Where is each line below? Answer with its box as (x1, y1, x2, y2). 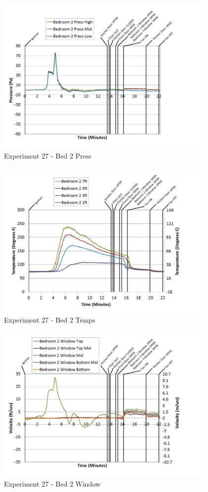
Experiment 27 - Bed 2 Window (4, 479, 101, 489)
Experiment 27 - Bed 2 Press (4, 151, 92, 161)
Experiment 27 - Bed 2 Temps (4, 315, 96, 325)
